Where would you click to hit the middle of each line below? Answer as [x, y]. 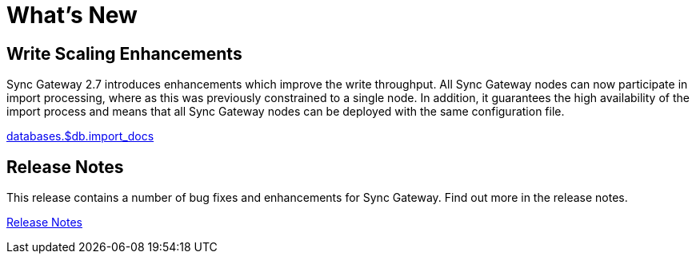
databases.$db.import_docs [80, 136]
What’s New [72, 15]
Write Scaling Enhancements [124, 53]
